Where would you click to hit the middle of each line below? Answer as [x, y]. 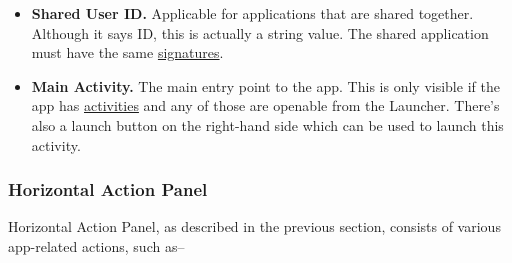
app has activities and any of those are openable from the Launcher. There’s [265, 105]
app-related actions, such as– [96, 245]
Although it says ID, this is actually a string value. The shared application [260, 32]
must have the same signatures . [127, 52]
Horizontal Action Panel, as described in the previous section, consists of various [254, 226]
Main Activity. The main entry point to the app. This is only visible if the [265, 85]
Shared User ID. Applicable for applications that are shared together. [252, 13]
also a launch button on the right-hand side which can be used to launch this [267, 124]
